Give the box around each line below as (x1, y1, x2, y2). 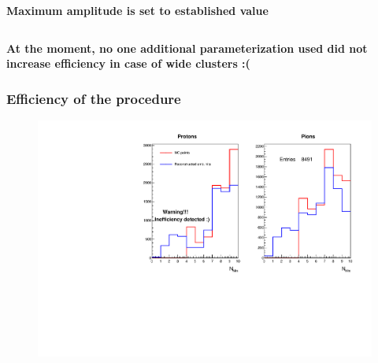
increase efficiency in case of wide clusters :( (6, 55, 250, 72)
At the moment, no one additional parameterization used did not (6, 39, 368, 56)
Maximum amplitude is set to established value (6, 2, 269, 18)
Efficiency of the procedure (6, 88, 181, 108)
